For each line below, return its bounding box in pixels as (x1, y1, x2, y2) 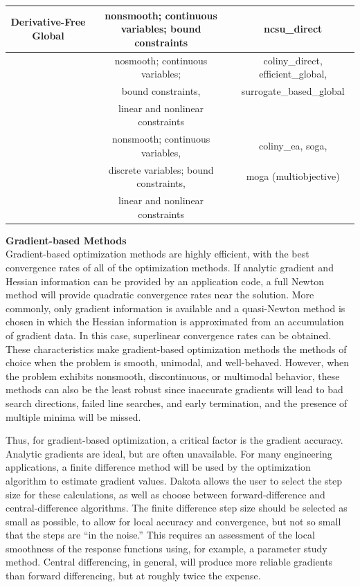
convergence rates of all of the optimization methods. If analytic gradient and (6, 260, 334, 274)
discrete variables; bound (108, 162, 214, 177)
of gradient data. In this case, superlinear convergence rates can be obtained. (6, 327, 332, 342)
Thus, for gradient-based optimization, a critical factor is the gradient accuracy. (6, 433, 343, 447)
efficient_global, (259, 66, 327, 81)
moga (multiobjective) (246, 169, 340, 183)
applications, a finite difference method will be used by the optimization (6, 460, 311, 474)
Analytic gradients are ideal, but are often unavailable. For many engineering (6, 446, 332, 460)
